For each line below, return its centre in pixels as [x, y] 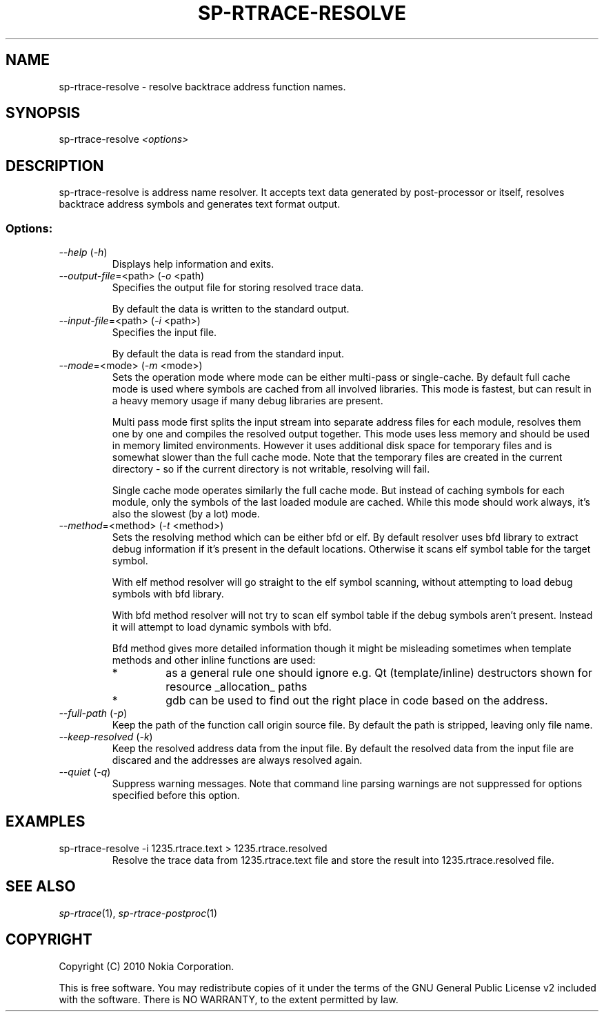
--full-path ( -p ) [93, 713]
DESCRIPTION [55, 166]
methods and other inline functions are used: [214, 660]
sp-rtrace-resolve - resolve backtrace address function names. [202, 86]
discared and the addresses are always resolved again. [237, 760]
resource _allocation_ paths [236, 687]
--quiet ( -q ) [85, 772]
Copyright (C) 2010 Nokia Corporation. [147, 966]
